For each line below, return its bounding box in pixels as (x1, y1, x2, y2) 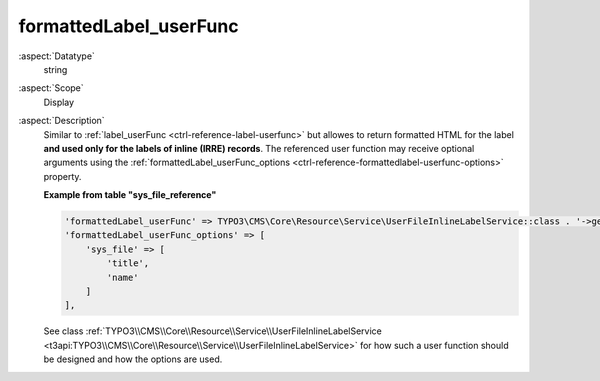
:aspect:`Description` (18, 115, 105, 127)
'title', (106, 258, 150, 269)
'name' (106, 271, 139, 283)
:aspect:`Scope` (18, 82, 84, 94)
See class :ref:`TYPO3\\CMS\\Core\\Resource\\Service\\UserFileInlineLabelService (43, 325, 382, 337)
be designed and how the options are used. (43, 353, 223, 365)
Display (43, 96, 75, 108)
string (43, 63, 68, 75)
